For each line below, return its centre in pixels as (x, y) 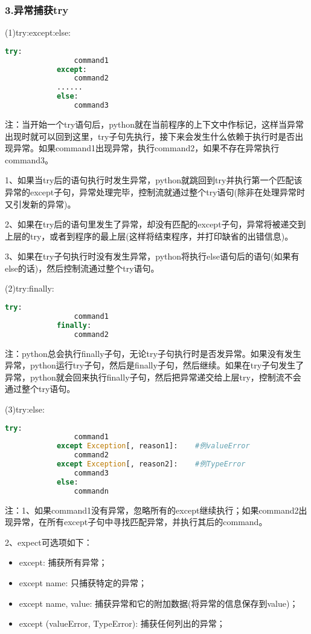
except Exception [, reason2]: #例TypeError (151, 464)
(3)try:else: (25, 409)
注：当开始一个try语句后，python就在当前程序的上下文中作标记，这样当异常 (155, 124)
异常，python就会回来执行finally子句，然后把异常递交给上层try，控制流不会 (153, 377)
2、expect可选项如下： (49, 542)
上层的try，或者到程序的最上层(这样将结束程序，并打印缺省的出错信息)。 (149, 236)
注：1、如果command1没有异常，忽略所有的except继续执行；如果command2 (152, 510)
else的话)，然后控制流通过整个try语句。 (82, 268)
